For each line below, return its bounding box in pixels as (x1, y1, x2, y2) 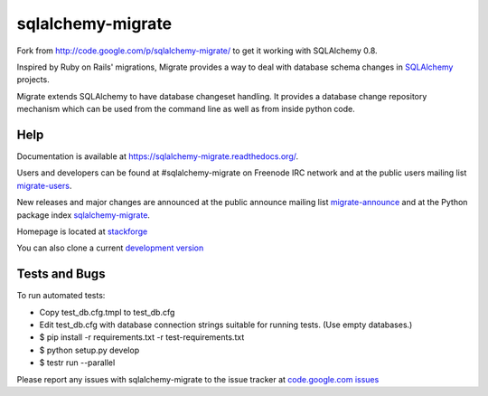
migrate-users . (16, 180, 72, 191)
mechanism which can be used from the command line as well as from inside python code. (16, 104, 356, 115)
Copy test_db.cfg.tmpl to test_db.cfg (39, 306, 175, 317)
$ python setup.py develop (39, 344, 140, 355)
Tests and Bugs (16, 267, 106, 282)
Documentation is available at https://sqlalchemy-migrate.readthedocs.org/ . (16, 151, 299, 162)
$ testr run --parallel (39, 357, 116, 368)
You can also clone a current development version (16, 242, 204, 253)
